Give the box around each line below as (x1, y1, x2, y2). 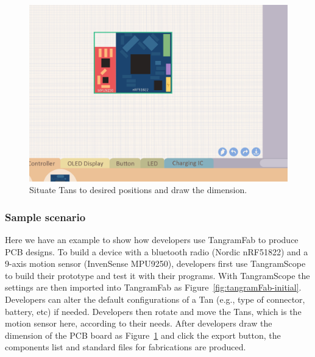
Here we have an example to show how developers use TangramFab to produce (5, 233, 299, 246)
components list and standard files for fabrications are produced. (5, 341, 246, 353)
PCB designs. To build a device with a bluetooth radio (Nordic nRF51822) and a (5, 245, 308, 258)
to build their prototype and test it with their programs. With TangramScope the (5, 269, 310, 281)
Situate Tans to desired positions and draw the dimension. (29, 183, 247, 196)
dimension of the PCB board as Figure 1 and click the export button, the (5, 328, 281, 341)
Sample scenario (5, 209, 86, 224)
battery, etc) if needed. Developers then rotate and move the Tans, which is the (5, 305, 302, 317)
